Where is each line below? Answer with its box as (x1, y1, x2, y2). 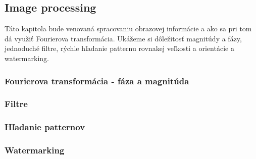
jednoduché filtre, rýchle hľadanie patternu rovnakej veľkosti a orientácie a (5, 43, 234, 54)
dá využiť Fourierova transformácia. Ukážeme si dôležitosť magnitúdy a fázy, (5, 33, 242, 43)
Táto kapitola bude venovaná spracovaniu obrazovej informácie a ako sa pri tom (5, 23, 252, 34)
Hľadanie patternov (5, 121, 85, 133)
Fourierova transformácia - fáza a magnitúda (5, 74, 189, 87)
